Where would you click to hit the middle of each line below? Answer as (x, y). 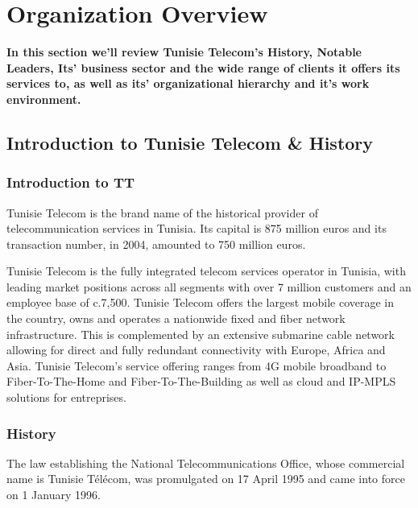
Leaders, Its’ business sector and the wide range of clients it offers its (203, 67)
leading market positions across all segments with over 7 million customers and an (209, 286)
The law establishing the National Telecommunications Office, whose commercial (206, 463)
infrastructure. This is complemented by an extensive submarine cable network (201, 334)
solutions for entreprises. (66, 397)
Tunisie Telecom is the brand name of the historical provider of (162, 212)
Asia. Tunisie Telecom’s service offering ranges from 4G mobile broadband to (197, 365)
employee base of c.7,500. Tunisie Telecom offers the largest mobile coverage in (200, 302)
